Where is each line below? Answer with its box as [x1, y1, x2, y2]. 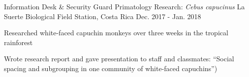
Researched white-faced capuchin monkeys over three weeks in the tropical [4, 27, 228, 38]
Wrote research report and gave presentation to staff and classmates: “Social [4, 53, 234, 64]
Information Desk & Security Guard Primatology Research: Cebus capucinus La [4, 1, 245, 11]
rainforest [4, 37, 33, 47]
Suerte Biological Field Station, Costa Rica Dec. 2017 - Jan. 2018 [4, 11, 201, 21]
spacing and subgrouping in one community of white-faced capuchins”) [4, 63, 218, 73]
